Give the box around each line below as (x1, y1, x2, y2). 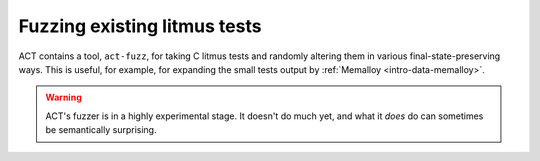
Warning (45, 91, 82, 104)
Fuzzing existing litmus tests (18, 15, 262, 37)
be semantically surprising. (45, 124, 157, 136)
